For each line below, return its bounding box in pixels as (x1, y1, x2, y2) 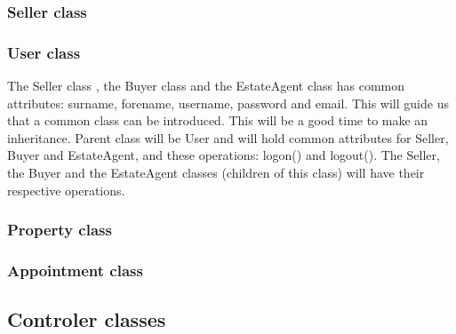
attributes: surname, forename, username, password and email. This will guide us (7, 93, 449, 112)
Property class (7, 219, 112, 241)
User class (7, 41, 81, 63)
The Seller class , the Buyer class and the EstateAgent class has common (7, 76, 405, 95)
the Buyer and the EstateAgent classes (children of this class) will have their (7, 163, 425, 182)
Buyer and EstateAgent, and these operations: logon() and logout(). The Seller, (7, 146, 440, 164)
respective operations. (7, 180, 125, 199)
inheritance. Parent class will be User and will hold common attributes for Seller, (7, 128, 449, 147)
